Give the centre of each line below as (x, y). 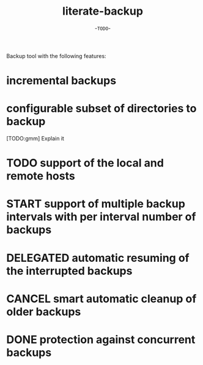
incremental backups (61, 81)
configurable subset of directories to (102, 109)
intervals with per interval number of (101, 217)
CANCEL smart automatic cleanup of (102, 299)
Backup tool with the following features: (56, 56)
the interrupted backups (69, 271)
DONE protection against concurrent (101, 339)
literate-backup (103, 11)
